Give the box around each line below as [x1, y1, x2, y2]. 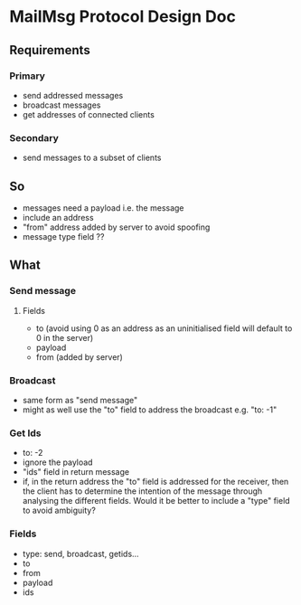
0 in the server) [35, 332, 94, 343]
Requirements [9, 43, 90, 58]
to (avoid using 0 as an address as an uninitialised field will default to [35, 323, 293, 334]
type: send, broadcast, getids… [22, 548, 139, 559]
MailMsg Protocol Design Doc [9, 6, 237, 27]
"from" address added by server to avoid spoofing [22, 222, 211, 232]
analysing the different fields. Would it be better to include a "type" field [22, 496, 291, 506]
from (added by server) [35, 351, 124, 363]
